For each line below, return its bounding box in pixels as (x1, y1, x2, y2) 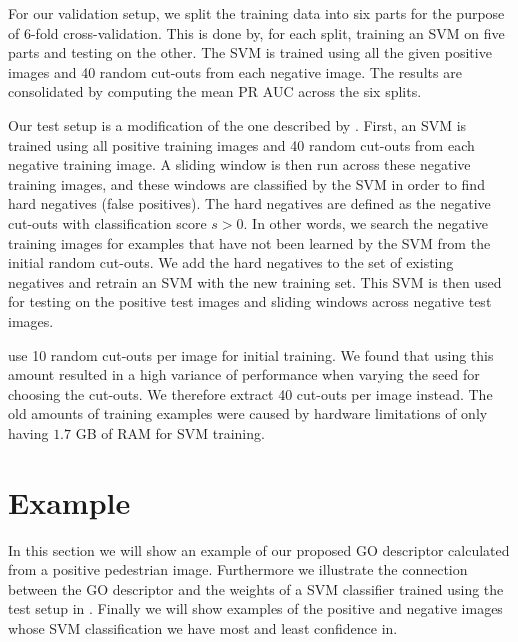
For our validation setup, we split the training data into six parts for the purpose (8, 3, 505, 23)
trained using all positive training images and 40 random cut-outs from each (8, 134, 475, 155)
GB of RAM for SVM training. (75, 422, 265, 443)
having (8, 422, 49, 443)
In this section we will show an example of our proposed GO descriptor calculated (8, 539, 510, 560)
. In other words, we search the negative (243, 212, 489, 233)
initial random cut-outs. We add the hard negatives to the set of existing (8, 252, 454, 273)
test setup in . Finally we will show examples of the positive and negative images (8, 598, 503, 619)
